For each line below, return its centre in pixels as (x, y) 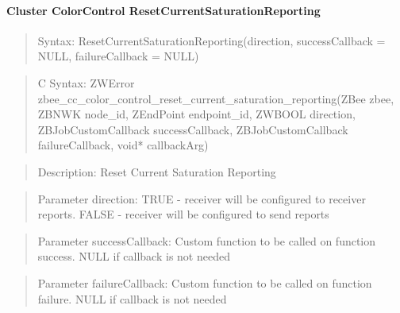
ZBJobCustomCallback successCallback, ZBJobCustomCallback (193, 129)
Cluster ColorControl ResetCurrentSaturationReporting (163, 10)
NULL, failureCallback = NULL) (118, 56)
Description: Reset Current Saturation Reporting (157, 171)
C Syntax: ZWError (86, 82)
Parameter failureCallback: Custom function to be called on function (205, 282)
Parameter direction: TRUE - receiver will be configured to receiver (202, 198)
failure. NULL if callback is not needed (132, 298)
